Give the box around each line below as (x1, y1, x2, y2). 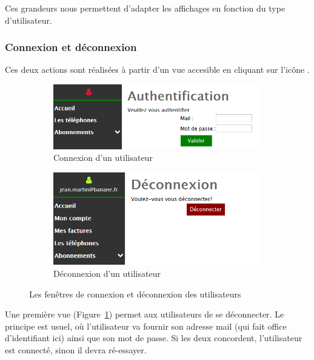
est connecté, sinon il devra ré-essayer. (5, 343, 147, 356)
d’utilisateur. (5, 13, 52, 26)
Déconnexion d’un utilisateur (53, 267, 161, 279)
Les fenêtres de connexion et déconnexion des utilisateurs (29, 287, 241, 300)
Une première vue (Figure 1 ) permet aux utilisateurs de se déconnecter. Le (5, 308, 284, 321)
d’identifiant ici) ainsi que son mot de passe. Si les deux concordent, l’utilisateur (5, 331, 302, 344)
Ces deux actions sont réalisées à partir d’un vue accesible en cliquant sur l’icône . (5, 63, 310, 76)
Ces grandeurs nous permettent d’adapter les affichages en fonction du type (5, 2, 286, 14)
